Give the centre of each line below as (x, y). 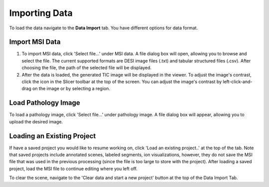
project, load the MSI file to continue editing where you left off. (73, 169)
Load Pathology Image (45, 103)
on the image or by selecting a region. (71, 89)
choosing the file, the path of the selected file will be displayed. (87, 68)
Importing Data (41, 13)
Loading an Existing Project (53, 136)
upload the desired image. (36, 121)
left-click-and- (237, 82)
